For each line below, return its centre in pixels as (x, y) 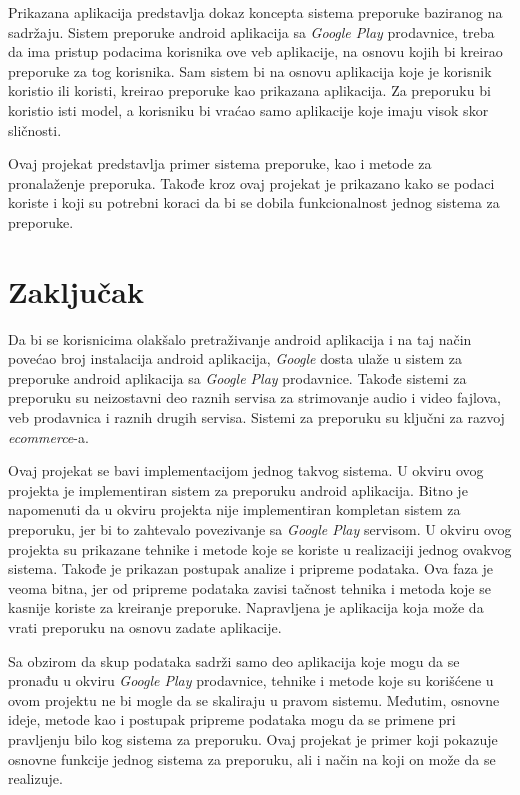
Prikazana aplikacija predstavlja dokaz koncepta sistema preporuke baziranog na (255, 12)
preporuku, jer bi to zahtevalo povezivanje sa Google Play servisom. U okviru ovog (260, 529)
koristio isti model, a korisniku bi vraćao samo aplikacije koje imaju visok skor (248, 109)
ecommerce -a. (48, 436)
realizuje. (35, 778)
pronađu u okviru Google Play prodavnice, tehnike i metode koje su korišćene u (251, 680)
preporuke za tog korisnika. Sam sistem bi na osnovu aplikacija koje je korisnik (250, 70)
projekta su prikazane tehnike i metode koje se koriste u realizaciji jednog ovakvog (260, 548)
